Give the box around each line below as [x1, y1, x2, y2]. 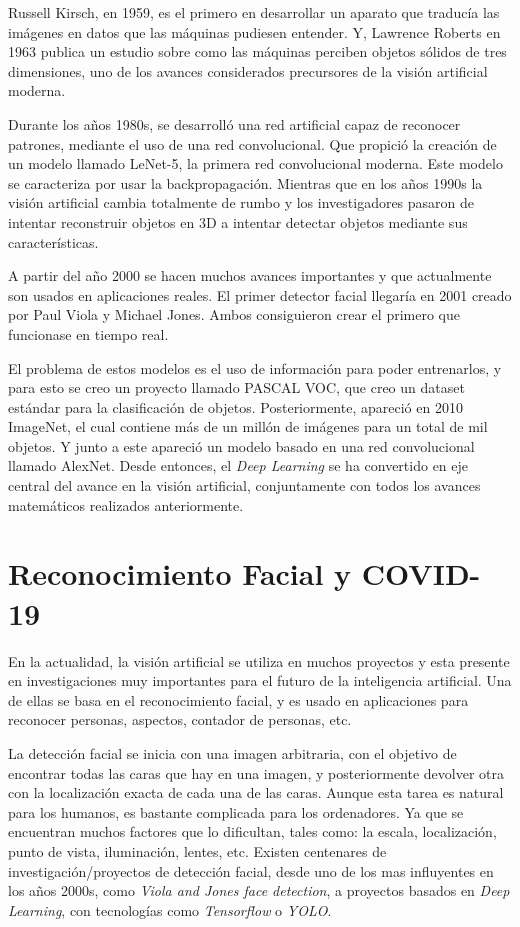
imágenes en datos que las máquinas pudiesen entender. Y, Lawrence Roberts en [8, 21, 501, 42]
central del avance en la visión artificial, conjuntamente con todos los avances [8, 475, 481, 496]
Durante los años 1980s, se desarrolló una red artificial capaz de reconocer [8, 113, 461, 134]
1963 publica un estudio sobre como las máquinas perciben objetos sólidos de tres [8, 41, 507, 62]
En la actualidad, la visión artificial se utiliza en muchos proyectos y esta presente [8, 650, 510, 671]
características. [8, 231, 99, 252]
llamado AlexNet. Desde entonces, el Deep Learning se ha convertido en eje [8, 455, 469, 476]
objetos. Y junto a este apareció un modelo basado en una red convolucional [8, 435, 475, 456]
